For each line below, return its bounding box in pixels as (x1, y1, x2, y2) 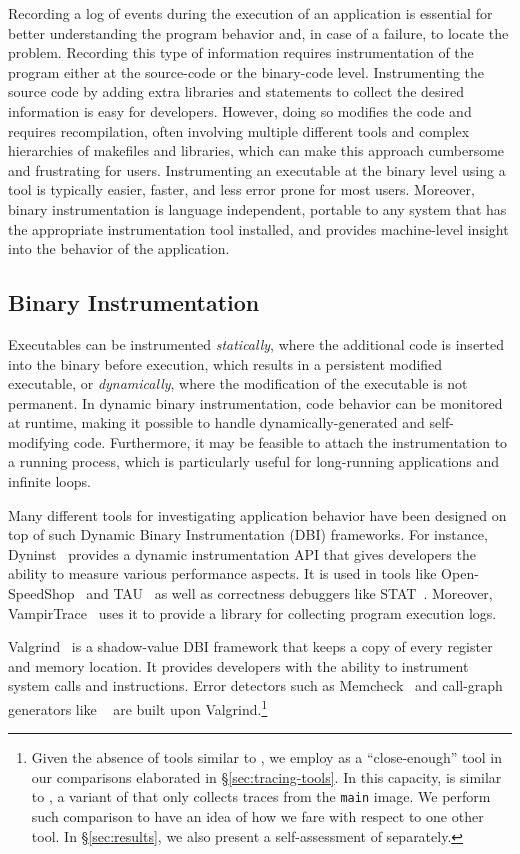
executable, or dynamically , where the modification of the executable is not (8, 373, 468, 394)
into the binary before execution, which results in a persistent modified (8, 353, 443, 374)
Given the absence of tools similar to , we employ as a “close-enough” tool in (31, 747, 503, 768)
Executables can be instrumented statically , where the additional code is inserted (8, 333, 505, 354)
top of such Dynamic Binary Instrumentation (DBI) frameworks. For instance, (8, 524, 488, 545)
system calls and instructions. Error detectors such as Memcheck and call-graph (8, 675, 503, 696)
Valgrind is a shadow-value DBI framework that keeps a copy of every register (8, 636, 493, 657)
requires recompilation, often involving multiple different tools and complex (8, 120, 470, 141)
